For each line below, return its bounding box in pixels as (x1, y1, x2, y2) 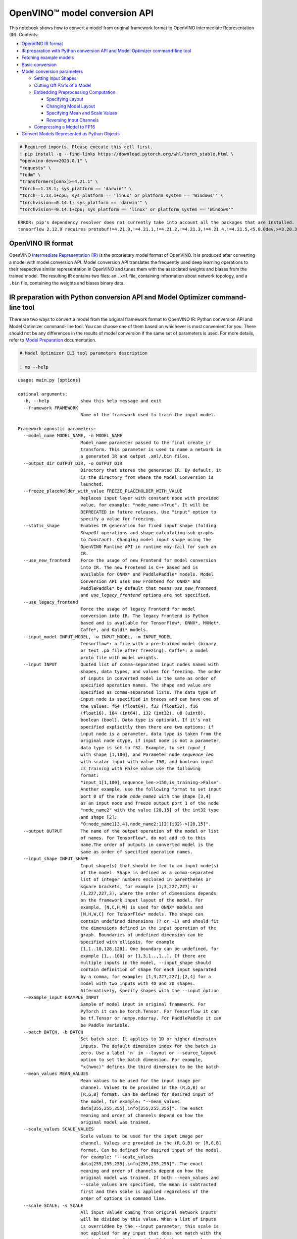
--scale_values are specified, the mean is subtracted (80, 1182, 216, 1187)
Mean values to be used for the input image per (80, 1078, 201, 1083)
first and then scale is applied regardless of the (80, 1188, 209, 1194)
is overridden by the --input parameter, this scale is (80, 1223, 219, 1229)
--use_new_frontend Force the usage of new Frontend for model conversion (23, 558, 216, 563)
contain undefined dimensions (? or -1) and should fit (80, 918, 219, 924)
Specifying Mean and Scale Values (46, 110, 117, 116)
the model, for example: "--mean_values (80, 1098, 180, 1104)
